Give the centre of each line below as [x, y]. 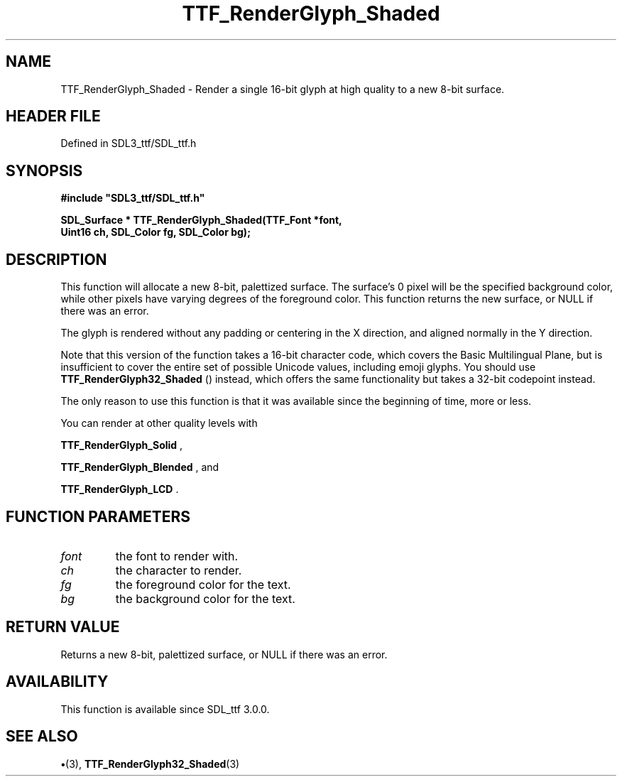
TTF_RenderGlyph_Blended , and [140, 467]
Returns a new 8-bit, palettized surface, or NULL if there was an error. [224, 654]
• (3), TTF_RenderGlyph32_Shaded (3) [150, 764]
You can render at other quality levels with [159, 423]
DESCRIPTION [56, 259]
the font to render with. [177, 556]
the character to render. [179, 570]
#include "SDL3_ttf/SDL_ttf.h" [133, 198]
